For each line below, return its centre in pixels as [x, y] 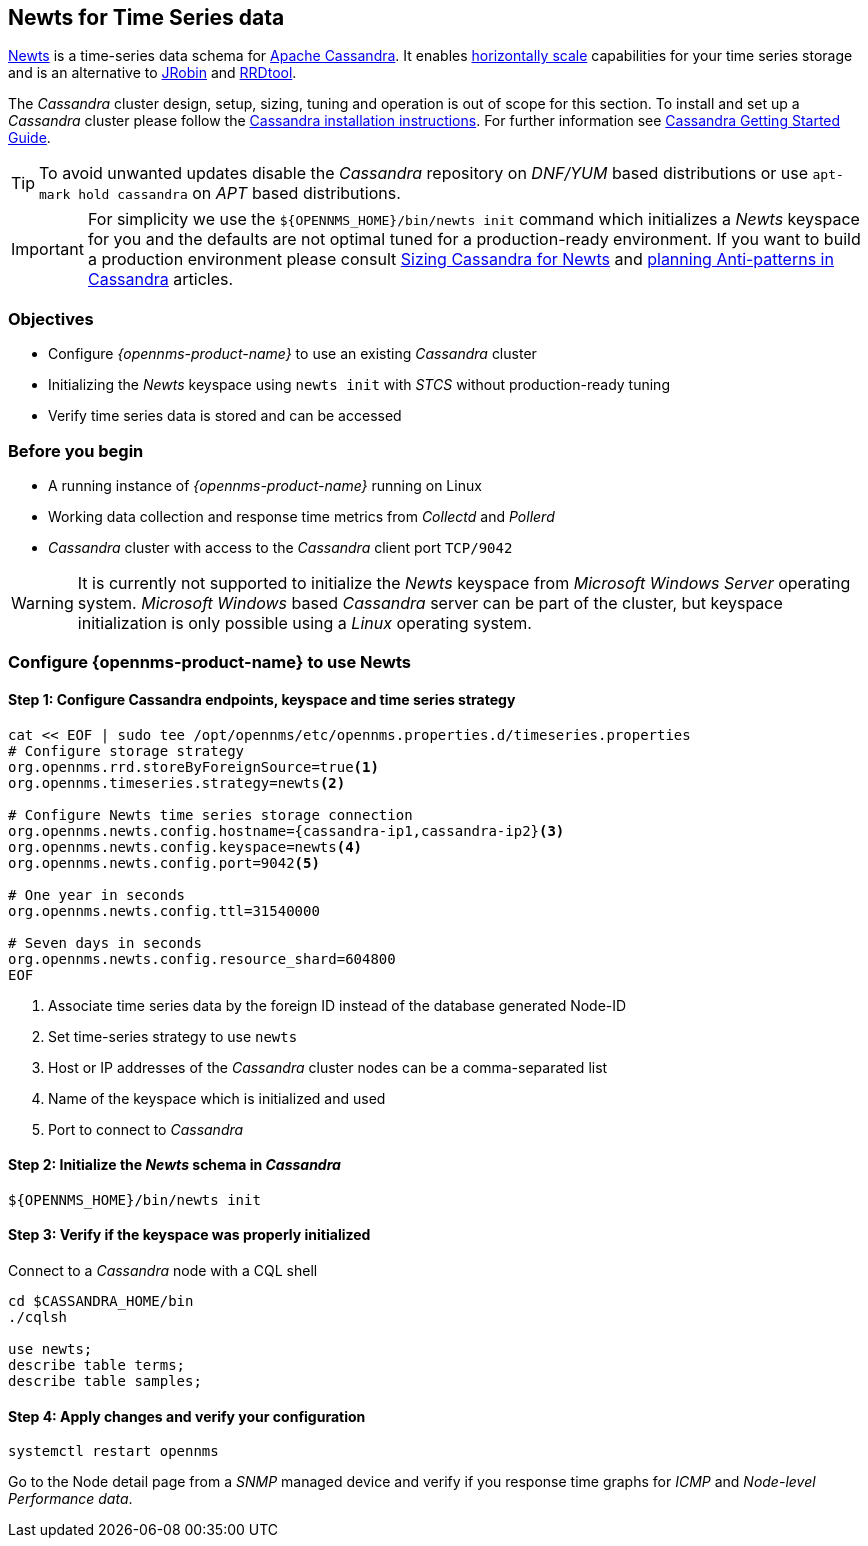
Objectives [51, 318]
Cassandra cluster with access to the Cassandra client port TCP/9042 [280, 547]
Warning [42, 602]
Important [47, 249]
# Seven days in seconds [105, 942]
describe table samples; [105, 1380]
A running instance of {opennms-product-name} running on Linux [265, 485]
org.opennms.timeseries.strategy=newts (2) [177, 782]
